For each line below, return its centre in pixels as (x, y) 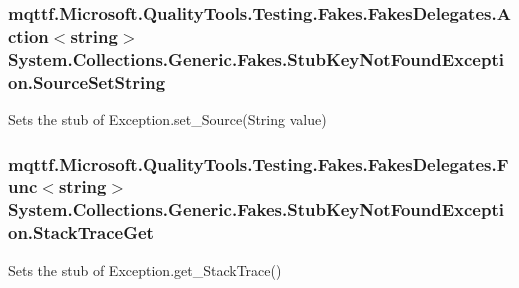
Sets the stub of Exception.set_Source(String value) (167, 118)
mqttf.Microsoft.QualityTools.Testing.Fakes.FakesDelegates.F (258, 163)
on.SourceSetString (87, 81)
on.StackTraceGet (81, 232)
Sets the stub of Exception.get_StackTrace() (145, 269)
